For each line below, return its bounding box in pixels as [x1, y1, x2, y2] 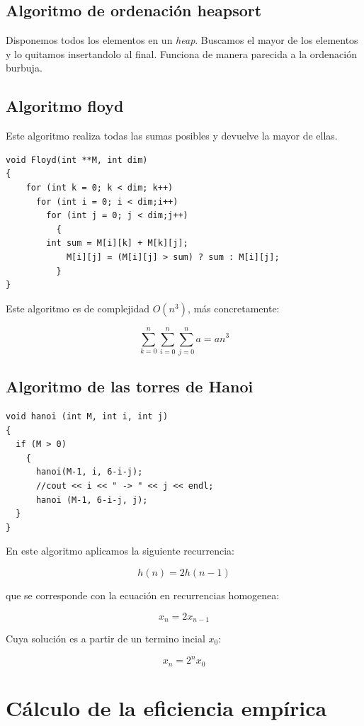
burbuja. [6, 60, 42, 75]
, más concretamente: [187, 300, 280, 315]
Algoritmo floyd [6, 95, 124, 117]
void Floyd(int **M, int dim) [6, 154, 148, 165]
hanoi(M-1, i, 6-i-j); [35, 467, 143, 477]
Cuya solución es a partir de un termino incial [6, 631, 205, 646]
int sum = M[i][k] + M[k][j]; [46, 238, 188, 249]
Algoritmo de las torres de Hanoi [6, 375, 254, 397]
